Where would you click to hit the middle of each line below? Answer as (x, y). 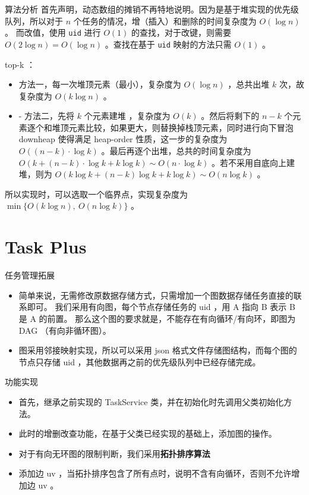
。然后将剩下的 (230, 116)
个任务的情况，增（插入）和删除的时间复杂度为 (165, 21)
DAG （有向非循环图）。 (65, 330)
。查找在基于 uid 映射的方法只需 (168, 44)
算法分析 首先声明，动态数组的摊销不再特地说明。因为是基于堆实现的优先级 (152, 9)
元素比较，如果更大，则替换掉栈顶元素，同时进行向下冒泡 (181, 127)
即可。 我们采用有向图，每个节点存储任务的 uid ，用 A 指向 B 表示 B (161, 307)
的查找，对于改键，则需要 (181, 32)
